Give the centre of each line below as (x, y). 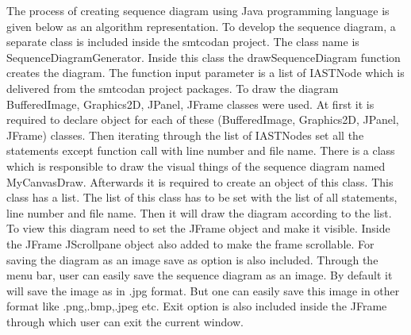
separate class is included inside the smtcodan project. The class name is (183, 42)
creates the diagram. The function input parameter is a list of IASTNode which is (205, 73)
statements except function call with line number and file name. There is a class (201, 150)
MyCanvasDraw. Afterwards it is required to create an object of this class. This (200, 181)
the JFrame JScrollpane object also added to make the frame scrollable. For (190, 243)
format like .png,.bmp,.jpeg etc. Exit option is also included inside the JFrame (197, 306)
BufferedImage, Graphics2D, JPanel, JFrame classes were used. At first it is (190, 104)
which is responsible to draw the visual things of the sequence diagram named (196, 166)
